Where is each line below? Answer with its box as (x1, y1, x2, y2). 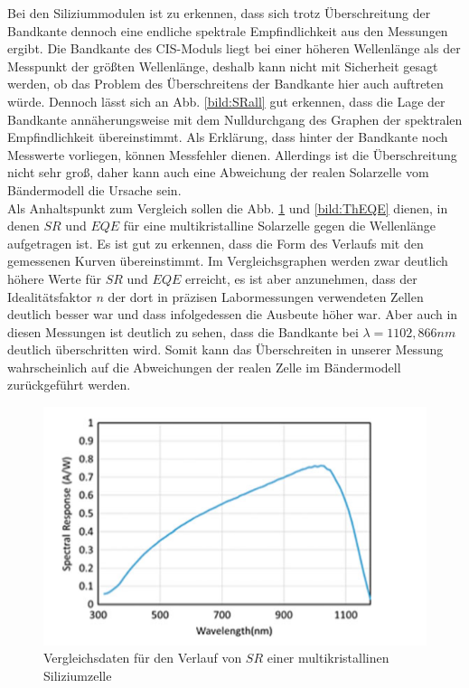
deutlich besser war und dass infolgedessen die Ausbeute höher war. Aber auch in (7, 305, 458, 324)
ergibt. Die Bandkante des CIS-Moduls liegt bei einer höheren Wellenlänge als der (7, 39, 461, 58)
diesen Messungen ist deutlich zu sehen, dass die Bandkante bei (7, 322, 359, 341)
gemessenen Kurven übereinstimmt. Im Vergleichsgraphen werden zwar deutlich (7, 251, 448, 270)
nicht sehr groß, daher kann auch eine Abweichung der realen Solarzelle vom (7, 163, 429, 182)
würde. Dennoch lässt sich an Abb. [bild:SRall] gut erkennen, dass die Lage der (7, 91, 446, 110)
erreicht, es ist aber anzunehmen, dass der (184, 269, 417, 287)
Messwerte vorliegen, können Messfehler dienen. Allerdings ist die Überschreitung (7, 145, 457, 164)
